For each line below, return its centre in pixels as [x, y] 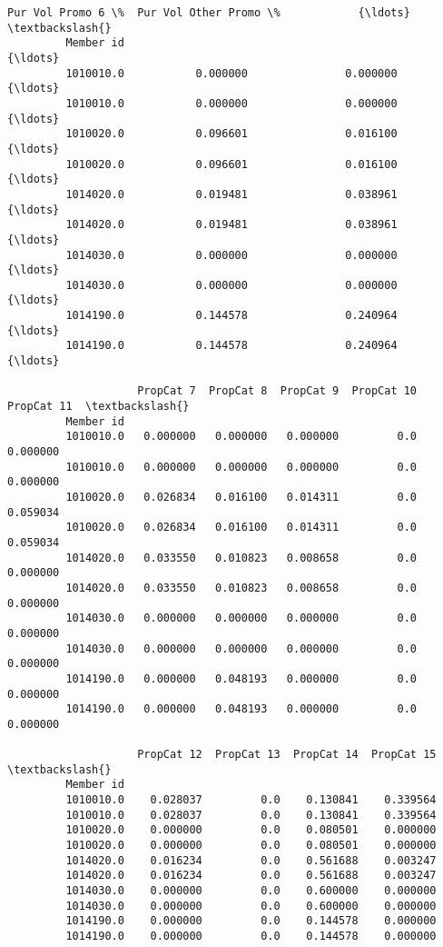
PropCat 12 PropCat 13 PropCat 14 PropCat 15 [287, 755]
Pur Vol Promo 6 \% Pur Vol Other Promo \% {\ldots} [209, 13]
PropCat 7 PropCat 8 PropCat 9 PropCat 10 [277, 391]
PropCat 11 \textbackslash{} [98, 407]
